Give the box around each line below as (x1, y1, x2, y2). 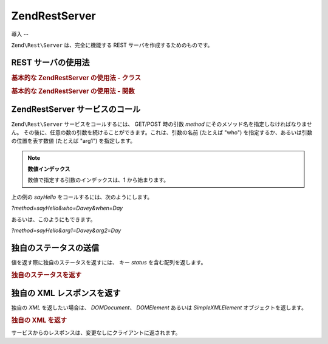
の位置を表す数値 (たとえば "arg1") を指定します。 (11, 137, 136, 145)
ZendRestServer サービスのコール (11, 104, 141, 115)
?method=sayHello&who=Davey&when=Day (11, 204, 123, 212)
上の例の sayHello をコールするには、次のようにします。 (11, 193, 153, 201)
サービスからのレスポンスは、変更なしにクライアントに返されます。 (11, 329, 181, 337)
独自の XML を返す (11, 316, 67, 325)
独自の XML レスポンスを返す (11, 288, 121, 298)
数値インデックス (27, 165, 70, 173)
